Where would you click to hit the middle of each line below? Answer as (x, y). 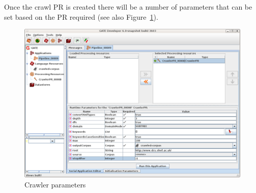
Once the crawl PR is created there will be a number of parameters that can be (128, 7)
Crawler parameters (55, 184)
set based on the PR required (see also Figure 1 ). (81, 16)
